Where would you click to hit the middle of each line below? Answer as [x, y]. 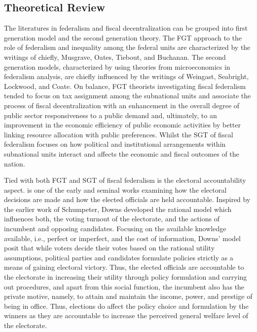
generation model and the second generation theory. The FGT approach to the [123, 37]
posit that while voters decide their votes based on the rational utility [110, 248]
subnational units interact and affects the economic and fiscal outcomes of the [122, 153]
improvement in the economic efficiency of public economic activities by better [122, 125]
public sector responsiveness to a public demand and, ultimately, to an [110, 115]
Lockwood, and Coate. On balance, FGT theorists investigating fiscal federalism [125, 86]
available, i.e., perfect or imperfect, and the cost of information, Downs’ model [123, 238]
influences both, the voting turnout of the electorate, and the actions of [112, 219]
